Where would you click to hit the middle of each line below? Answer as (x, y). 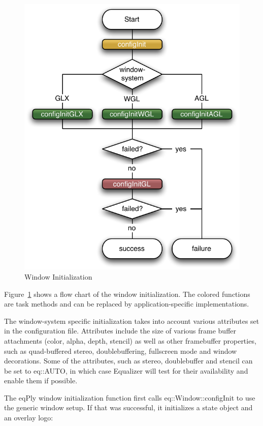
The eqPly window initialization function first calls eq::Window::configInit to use (130, 397)
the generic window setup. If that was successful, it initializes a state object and (128, 407)
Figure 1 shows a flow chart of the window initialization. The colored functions (127, 294)
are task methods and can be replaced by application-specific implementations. (127, 304)
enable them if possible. (41, 381)
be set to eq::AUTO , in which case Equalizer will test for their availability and (126, 370)
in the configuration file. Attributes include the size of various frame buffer (120, 331)
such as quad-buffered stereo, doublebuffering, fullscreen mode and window (121, 351)
